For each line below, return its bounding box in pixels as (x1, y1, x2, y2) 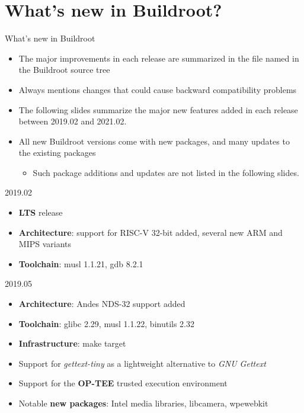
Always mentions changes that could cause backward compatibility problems (18, 83, 297, 95)
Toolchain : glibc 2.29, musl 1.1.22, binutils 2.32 (18, 317, 195, 329)
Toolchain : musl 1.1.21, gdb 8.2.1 (18, 257, 143, 270)
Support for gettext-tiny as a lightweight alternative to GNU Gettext (18, 357, 266, 369)
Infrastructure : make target (18, 337, 126, 350)
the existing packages (18, 146, 96, 159)
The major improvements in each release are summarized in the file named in (18, 52, 299, 64)
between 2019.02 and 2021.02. (18, 115, 127, 127)
